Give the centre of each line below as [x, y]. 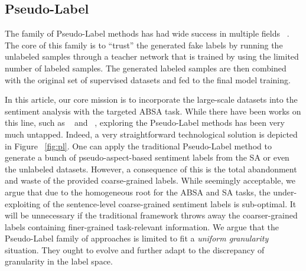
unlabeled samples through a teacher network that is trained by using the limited [152, 56]
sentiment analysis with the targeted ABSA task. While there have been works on [153, 111]
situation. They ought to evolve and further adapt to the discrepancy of [135, 249]
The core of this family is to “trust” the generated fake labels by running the [144, 45]
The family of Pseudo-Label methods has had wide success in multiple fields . [147, 33]
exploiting [23, 203]
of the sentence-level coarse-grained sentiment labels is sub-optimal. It [170, 203]
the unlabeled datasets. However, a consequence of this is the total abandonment [151, 169]
